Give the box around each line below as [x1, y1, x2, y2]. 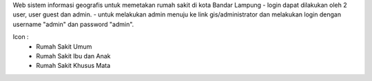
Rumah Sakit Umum [36, 42, 92, 51]
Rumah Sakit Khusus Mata [36, 62, 111, 70]
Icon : [12, 33, 29, 41]
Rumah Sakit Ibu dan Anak [36, 51, 111, 60]
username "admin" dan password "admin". [12, 20, 134, 28]
